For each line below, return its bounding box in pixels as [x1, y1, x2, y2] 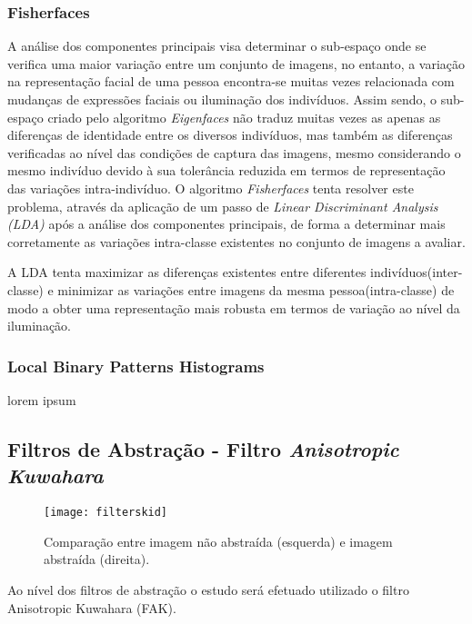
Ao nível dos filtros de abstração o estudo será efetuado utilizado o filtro [7, 579, 409, 599]
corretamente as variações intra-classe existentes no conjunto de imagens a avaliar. [7, 232, 466, 251]
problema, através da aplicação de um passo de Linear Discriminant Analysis [7, 196, 438, 215]
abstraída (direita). [44, 550, 150, 569]
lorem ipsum [7, 390, 76, 409]
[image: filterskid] [44, 506, 168, 520]
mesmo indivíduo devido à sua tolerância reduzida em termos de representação [7, 161, 446, 180]
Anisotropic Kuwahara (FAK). [7, 598, 176, 617]
